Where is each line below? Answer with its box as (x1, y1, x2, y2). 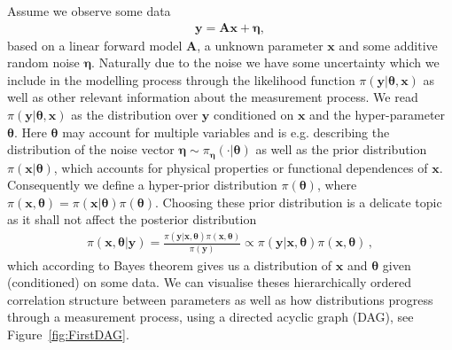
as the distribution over (71, 105, 199, 123)
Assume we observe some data (7, 2, 171, 19)
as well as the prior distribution (255, 140, 427, 159)
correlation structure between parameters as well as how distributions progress (7, 290, 433, 308)
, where (316, 175, 357, 194)
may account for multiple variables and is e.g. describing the (62, 122, 390, 141)
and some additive (339, 35, 438, 54)
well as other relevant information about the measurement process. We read (7, 88, 418, 106)
